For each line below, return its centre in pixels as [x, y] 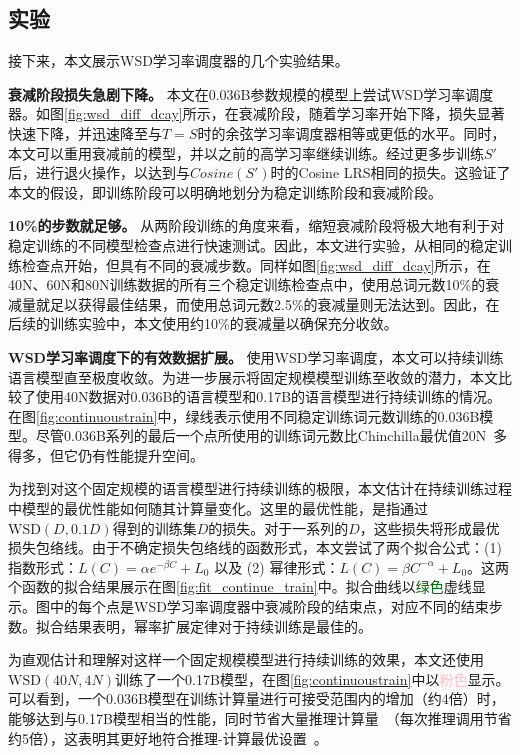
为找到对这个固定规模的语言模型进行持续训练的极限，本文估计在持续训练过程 [260, 488]
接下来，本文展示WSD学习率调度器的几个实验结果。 [178, 60]
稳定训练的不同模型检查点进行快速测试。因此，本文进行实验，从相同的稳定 [253, 244]
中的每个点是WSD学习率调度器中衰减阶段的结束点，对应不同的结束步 [276, 606]
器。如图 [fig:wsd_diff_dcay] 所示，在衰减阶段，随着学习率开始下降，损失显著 [256, 113]
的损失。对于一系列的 [278, 527]
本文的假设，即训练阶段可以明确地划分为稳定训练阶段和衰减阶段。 [225, 191]
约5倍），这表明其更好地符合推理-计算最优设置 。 [168, 737]
